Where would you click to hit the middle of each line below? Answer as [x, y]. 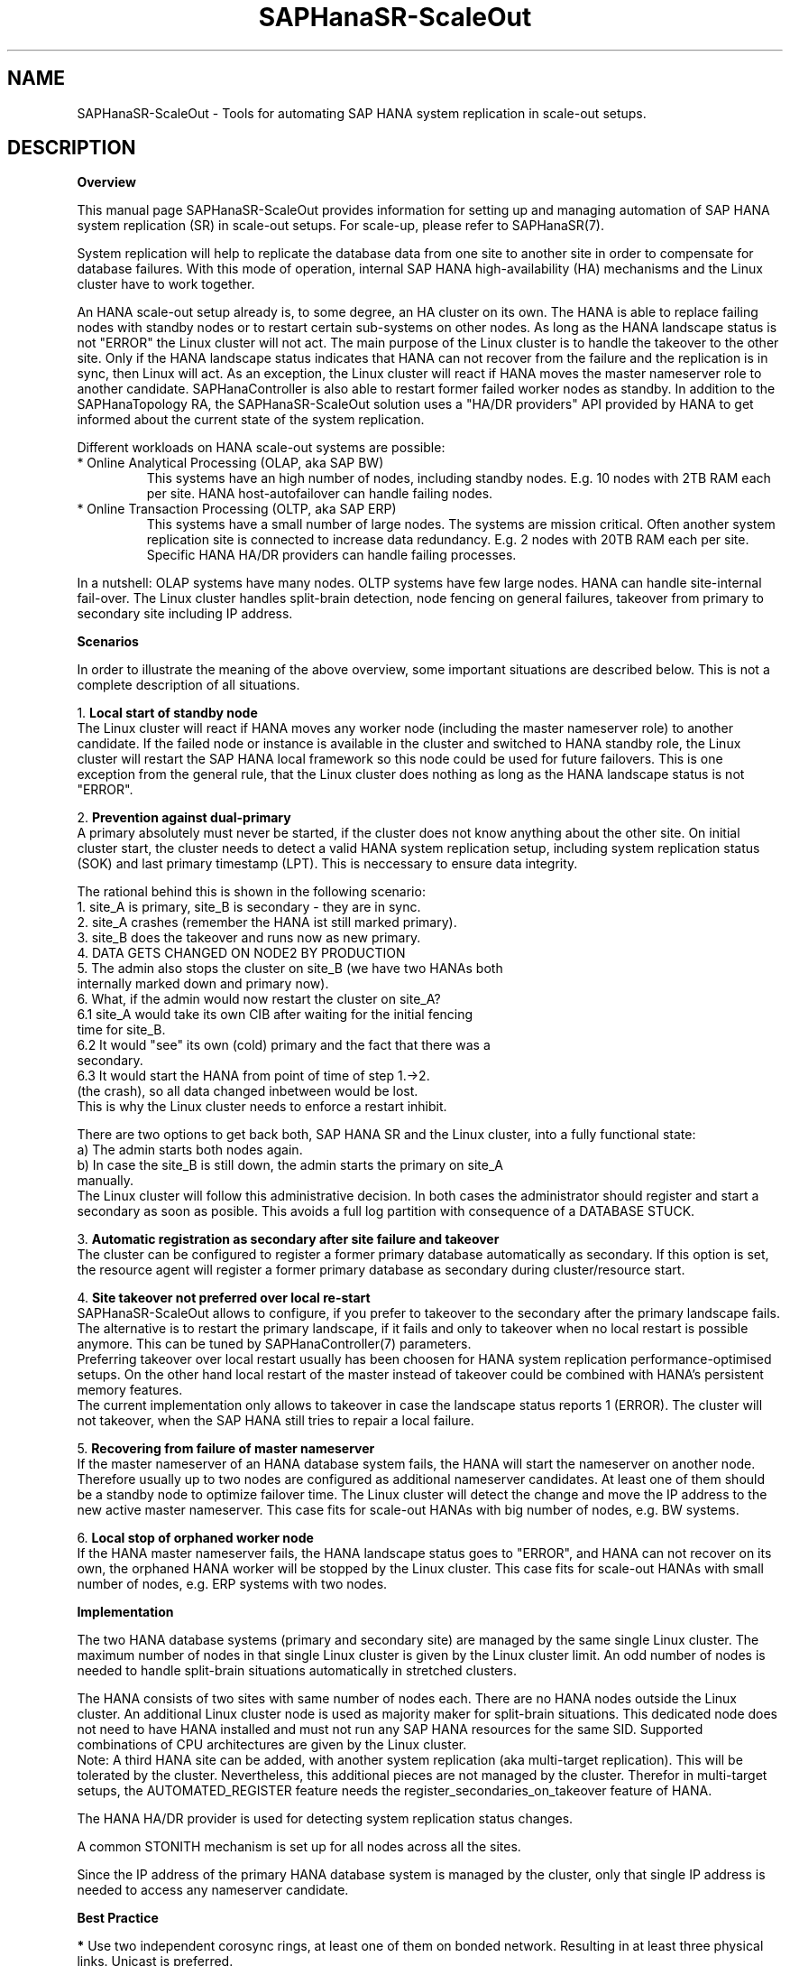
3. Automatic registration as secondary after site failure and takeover [288, 1239]
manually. [106, 1181]
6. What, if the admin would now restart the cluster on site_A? [259, 999]
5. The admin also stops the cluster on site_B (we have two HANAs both [290, 969]
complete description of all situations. [188, 685]
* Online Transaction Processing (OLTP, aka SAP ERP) [237, 509]
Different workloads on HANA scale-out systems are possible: [261, 448]
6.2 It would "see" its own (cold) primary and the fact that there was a [284, 1045]
